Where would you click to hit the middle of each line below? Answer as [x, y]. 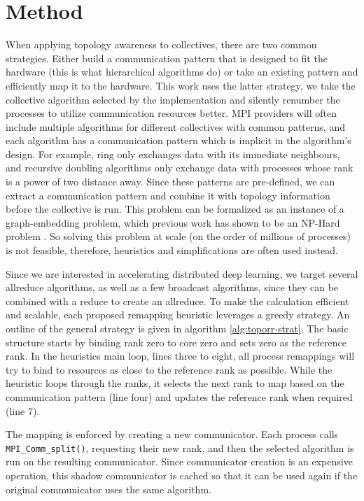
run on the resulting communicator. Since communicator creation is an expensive [179, 461]
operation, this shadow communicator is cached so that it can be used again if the [182, 475]
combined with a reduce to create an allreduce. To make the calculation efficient [177, 301]
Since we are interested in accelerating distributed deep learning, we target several [182, 273]
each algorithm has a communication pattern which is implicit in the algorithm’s [178, 140]
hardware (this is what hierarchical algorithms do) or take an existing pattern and [182, 72]
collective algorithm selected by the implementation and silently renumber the [173, 99]
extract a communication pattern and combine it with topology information [168, 195]
